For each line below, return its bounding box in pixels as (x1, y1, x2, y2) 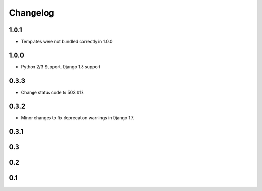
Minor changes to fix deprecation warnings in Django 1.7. (21, 114, 134, 121)
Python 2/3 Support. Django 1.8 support (21, 64, 101, 70)
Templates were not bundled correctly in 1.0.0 (21, 39, 113, 45)
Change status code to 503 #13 (21, 89, 84, 95)
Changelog (9, 7, 54, 18)
